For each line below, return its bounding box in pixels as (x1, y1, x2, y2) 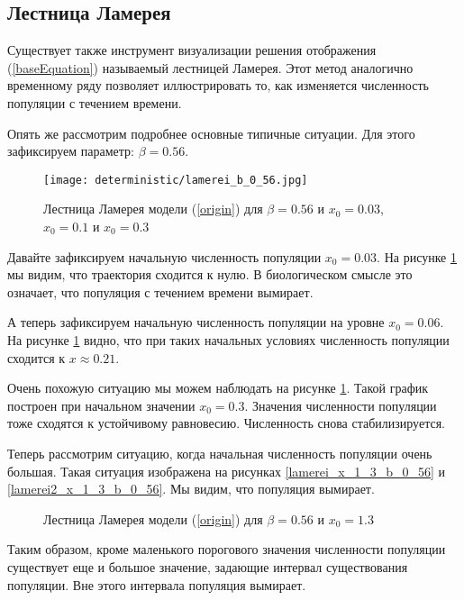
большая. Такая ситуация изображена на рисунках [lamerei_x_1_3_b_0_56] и (7, 461, 446, 480)
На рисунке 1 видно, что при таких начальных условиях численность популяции (7, 330, 450, 349)
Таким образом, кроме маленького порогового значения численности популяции (7, 540, 446, 559)
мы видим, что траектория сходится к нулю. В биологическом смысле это (7, 265, 413, 284)
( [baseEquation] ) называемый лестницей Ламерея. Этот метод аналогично (7, 58, 414, 77)
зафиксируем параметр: (7, 141, 135, 160)
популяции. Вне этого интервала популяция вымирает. (7, 575, 306, 594)
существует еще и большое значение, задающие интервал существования (7, 557, 408, 576)
